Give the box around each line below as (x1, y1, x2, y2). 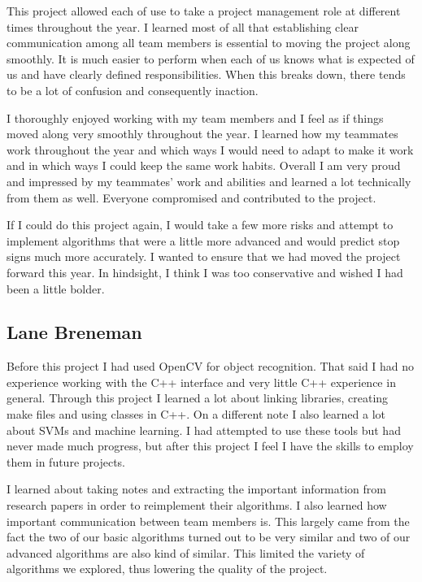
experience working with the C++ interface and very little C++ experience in (7, 373, 396, 390)
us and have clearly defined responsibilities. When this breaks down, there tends (7, 66, 406, 83)
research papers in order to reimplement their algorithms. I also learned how (7, 497, 387, 514)
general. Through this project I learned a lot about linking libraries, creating (7, 389, 389, 406)
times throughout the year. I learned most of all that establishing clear (7, 18, 359, 35)
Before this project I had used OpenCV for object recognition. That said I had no (7, 358, 415, 375)
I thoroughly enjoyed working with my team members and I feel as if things (7, 109, 384, 126)
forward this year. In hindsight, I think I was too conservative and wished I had (7, 263, 403, 280)
